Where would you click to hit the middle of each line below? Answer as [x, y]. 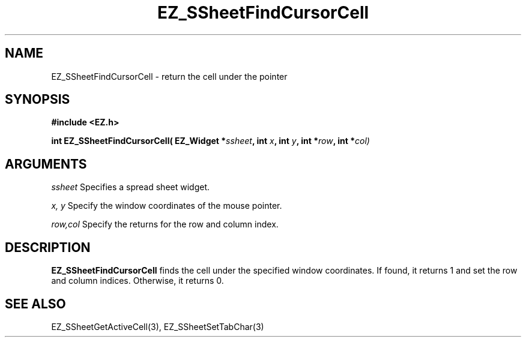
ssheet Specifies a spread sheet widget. [131, 187]
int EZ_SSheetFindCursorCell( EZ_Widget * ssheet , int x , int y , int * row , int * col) [210, 141]
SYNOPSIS [38, 100]
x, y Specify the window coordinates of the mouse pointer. [167, 206]
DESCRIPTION [48, 247]
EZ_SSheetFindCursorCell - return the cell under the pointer [169, 76]
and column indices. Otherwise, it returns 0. [138, 281]
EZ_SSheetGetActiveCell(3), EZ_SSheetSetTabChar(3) [158, 326]
